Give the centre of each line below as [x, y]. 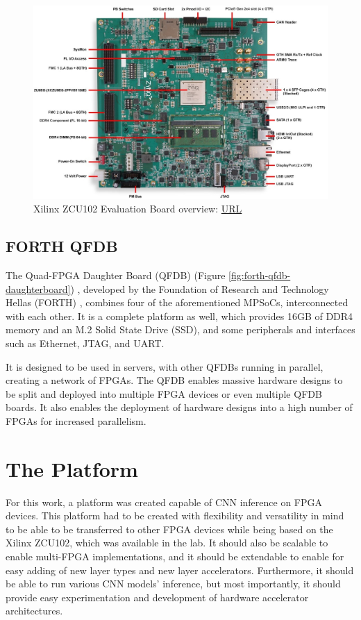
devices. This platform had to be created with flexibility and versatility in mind [175, 516]
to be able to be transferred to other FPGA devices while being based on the [169, 529]
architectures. [34, 611]
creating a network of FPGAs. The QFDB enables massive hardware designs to [174, 380]
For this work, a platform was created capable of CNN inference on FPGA [164, 502]
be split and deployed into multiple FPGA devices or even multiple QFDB [164, 393]
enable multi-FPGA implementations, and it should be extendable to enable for [175, 556]
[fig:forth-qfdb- [260, 275]
